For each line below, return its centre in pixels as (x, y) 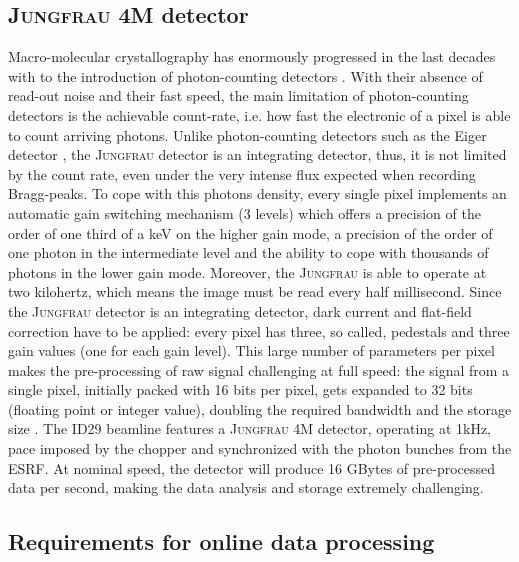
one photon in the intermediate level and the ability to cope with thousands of (248, 252)
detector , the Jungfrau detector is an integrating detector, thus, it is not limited (257, 154)
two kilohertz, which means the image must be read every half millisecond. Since (255, 291)
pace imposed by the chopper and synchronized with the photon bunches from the (260, 448)
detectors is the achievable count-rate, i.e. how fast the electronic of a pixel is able (259, 114)
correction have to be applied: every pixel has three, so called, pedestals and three (259, 330)
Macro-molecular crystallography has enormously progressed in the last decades (252, 56)
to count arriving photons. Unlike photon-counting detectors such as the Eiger (247, 134)
